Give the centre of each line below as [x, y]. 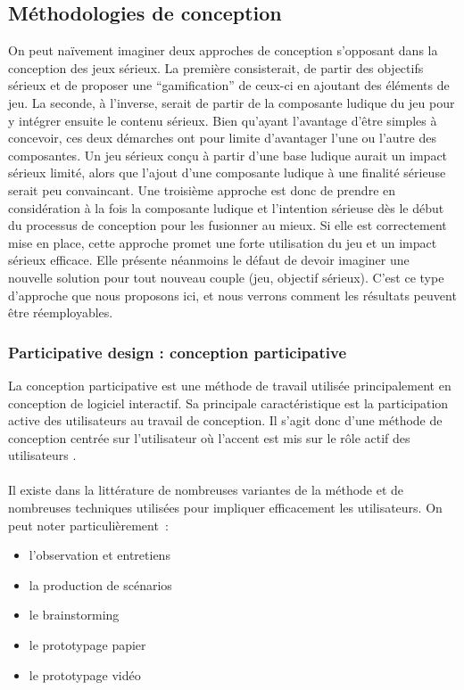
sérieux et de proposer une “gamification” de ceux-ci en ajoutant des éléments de [229, 85]
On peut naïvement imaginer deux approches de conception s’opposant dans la [223, 50]
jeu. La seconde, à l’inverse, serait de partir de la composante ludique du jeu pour [232, 102]
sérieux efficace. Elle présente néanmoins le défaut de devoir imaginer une [209, 260]
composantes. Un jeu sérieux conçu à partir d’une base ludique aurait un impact [228, 155]
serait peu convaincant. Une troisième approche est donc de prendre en [202, 189]
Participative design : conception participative [178, 352]
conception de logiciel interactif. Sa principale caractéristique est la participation [228, 402]
